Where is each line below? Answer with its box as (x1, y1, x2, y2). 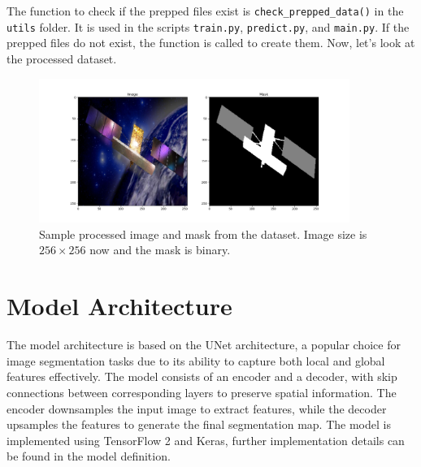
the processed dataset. (7, 50, 117, 67)
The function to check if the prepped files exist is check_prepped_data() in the (7, 2, 404, 19)
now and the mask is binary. (89, 241, 231, 258)
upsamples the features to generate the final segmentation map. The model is (7, 416, 391, 433)
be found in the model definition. (7, 448, 171, 465)
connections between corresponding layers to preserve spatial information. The (7, 383, 397, 400)
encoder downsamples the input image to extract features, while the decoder (7, 400, 387, 417)
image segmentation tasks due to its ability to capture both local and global (7, 352, 385, 369)
